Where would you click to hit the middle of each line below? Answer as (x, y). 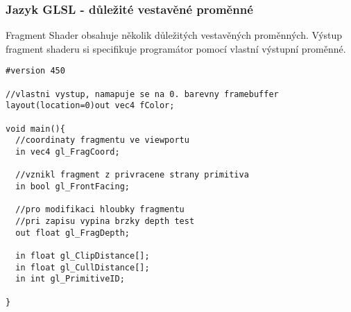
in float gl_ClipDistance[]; (83, 255)
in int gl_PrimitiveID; (70, 279)
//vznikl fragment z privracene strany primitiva (132, 175)
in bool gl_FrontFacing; (72, 186)
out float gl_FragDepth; (72, 233)
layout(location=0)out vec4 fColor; (90, 106)
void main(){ (35, 129)
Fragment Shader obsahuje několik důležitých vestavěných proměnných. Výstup (174, 35)
